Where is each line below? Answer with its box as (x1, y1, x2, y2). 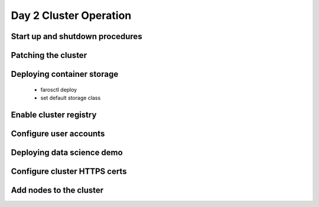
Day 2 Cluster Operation (11, 9, 132, 22)
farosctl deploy (40, 86, 77, 93)
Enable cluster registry (11, 109, 97, 119)
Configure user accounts (11, 128, 105, 138)
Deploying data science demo (11, 147, 123, 157)
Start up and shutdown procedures (11, 31, 142, 41)
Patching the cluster (11, 50, 87, 60)
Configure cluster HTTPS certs (11, 166, 127, 176)
